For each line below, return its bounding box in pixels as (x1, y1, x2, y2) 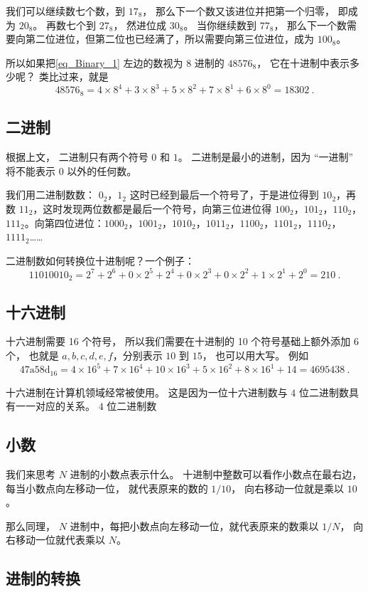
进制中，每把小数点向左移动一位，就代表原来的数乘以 (70, 518, 319, 533)
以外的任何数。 (67, 163, 137, 178)
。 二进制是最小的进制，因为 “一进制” (178, 149, 354, 164)
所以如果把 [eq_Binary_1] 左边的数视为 (6, 55, 183, 70)
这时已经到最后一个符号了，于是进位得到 (129, 187, 319, 202)
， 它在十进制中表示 (256, 55, 350, 70)
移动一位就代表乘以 (15, 532, 105, 547)
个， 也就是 (6, 348, 59, 363)
